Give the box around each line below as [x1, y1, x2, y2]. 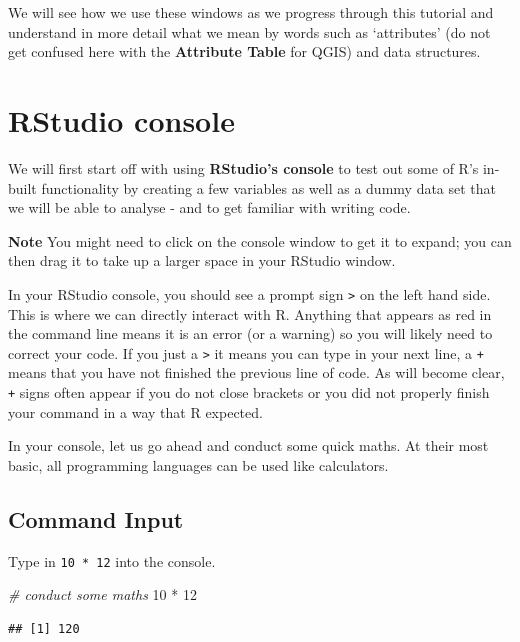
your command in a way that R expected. [8, 401, 263, 422]
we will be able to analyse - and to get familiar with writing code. [8, 197, 411, 218]
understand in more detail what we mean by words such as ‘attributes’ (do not [8, 21, 491, 42]
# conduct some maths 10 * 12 [8, 584, 197, 605]
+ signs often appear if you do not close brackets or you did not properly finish [8, 381, 490, 402]
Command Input [8, 503, 184, 534]
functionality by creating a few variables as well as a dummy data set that [41, 177, 497, 198]
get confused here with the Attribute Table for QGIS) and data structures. [8, 41, 481, 62]
